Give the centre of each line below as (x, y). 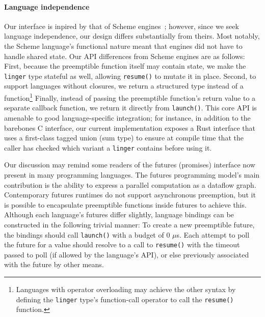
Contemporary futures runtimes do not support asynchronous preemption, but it (130, 195)
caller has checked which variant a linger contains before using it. (108, 147)
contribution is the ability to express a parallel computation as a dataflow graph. (130, 184)
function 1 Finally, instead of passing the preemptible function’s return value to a (130, 97)
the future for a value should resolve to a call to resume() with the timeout (122, 244)
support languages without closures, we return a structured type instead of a (124, 86)
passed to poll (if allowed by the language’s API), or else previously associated (127, 254)
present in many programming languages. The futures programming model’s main (132, 174)
